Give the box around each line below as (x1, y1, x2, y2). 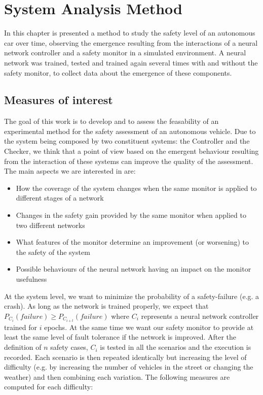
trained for (4, 321, 37, 332)
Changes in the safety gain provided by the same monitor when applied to (16, 210, 246, 220)
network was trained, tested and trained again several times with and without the (4, 57, 258, 68)
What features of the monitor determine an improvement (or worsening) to (16, 237, 249, 247)
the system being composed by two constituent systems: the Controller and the (4, 136, 250, 146)
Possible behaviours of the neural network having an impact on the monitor (16, 264, 251, 274)
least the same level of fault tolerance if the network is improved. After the (4, 332, 237, 342)
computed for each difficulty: (4, 381, 93, 392)
